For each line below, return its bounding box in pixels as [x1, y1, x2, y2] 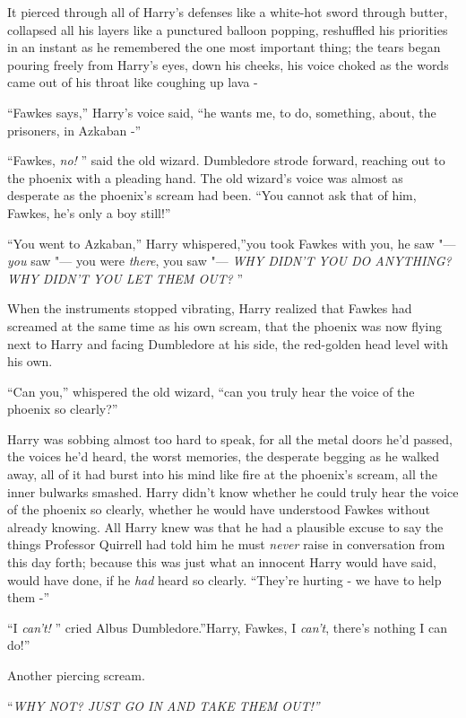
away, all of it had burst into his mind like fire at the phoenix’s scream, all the [7, 465, 437, 484]
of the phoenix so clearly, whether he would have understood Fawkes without [7, 500, 430, 519]
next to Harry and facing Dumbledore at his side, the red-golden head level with [7, 334, 449, 353]
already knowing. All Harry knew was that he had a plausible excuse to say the [7, 517, 444, 536]
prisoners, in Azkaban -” [7, 120, 142, 139]
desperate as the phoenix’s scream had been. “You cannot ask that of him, [7, 186, 417, 205]
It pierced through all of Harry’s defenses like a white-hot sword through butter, [7, 3, 448, 21]
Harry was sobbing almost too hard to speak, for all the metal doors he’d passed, [7, 429, 453, 448]
